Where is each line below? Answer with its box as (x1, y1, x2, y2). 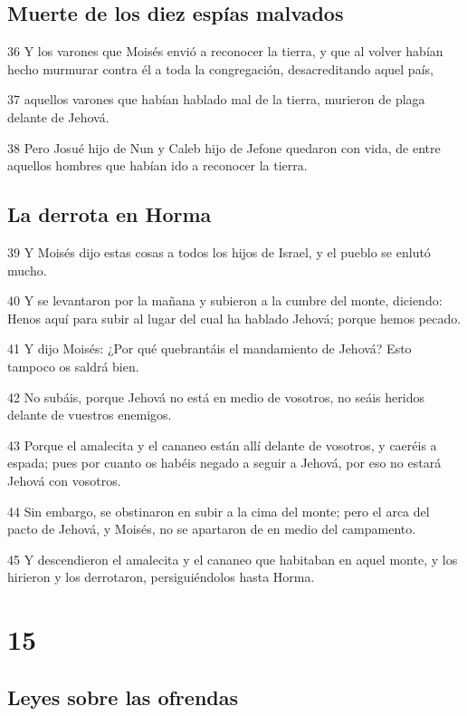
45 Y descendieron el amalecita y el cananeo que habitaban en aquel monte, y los (7, 549, 458, 568)
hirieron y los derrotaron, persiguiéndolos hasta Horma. (7, 567, 315, 586)
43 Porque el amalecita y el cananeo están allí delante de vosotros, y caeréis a (7, 435, 437, 454)
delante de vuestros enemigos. (7, 405, 172, 424)
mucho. (7, 260, 47, 279)
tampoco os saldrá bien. (7, 356, 139, 375)
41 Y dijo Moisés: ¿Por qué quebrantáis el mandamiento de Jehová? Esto (7, 339, 412, 358)
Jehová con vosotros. (7, 470, 121, 489)
